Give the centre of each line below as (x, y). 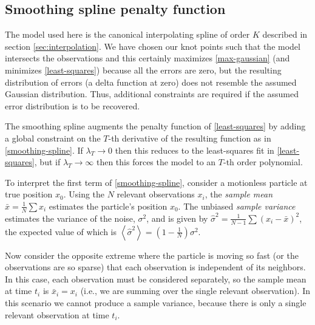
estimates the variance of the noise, (70, 218)
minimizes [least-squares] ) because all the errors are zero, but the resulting (143, 70)
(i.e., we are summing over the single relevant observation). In (195, 291)
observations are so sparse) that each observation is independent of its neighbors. (155, 267)
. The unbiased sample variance (237, 206)
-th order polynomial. (263, 162)
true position (29, 194)
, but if (47, 162)
